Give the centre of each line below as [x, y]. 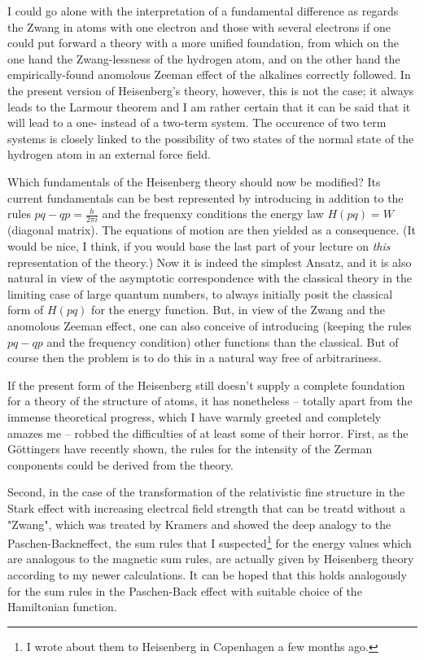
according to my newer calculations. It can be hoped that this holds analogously [207, 574]
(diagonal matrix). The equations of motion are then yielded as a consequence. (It [212, 230]
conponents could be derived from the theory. [120, 464]
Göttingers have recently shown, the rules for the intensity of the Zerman [190, 449]
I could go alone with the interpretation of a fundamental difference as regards [203, 11]
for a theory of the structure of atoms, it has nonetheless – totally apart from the [210, 401]
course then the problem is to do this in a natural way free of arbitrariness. [195, 358]
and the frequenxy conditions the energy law [213, 214]
